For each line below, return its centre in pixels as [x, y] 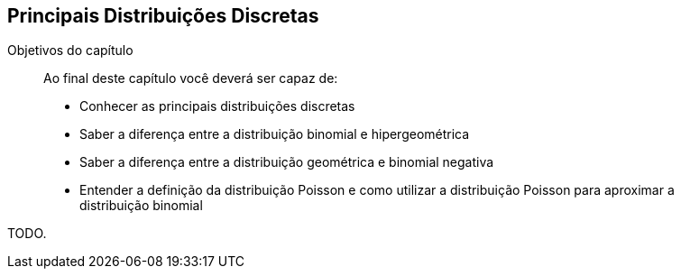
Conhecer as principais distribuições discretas [217, 106]
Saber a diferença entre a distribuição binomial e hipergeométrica [275, 134]
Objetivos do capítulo [70, 51]
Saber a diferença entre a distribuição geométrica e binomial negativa [287, 162]
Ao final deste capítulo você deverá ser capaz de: [191, 78]
